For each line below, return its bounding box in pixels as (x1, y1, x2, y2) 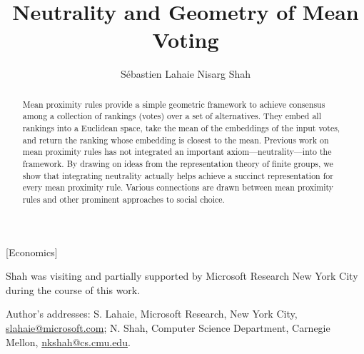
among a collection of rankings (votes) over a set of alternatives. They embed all (22, 110, 321, 122)
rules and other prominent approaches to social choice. (22, 193, 225, 205)
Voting (152, 25, 219, 54)
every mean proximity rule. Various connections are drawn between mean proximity (22, 181, 334, 193)
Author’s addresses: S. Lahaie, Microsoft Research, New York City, (6, 306, 298, 321)
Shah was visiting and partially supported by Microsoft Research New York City (6, 268, 358, 283)
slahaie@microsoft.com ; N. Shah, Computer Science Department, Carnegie (6, 320, 330, 335)
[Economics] (6, 244, 58, 259)
